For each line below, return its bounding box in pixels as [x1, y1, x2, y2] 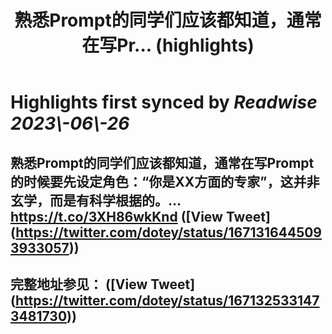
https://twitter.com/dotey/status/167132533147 [14, 292, 320, 309]
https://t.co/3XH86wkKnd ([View [10, 208, 223, 225]
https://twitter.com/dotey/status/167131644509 [15, 224, 322, 241]
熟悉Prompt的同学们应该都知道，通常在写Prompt [10, 154, 315, 171]
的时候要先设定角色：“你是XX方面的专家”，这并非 [10, 173, 320, 190]
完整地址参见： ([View [10, 276, 148, 293]
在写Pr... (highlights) [81, 34, 255, 57]
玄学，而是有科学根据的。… [10, 192, 182, 209]
